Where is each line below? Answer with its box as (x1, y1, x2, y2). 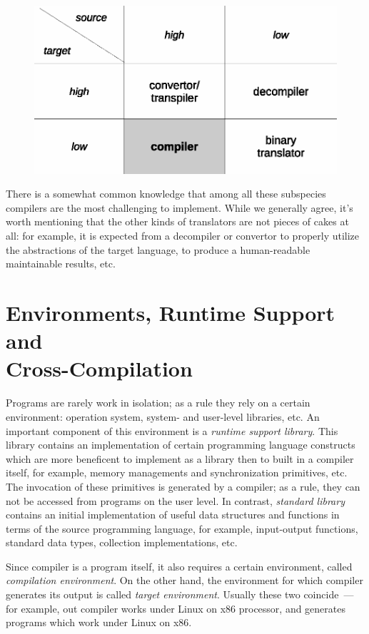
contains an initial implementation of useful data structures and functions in (6, 507, 340, 522)
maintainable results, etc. (6, 256, 116, 271)
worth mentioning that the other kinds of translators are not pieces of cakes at (6, 214, 349, 229)
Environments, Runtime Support (6, 298, 335, 327)
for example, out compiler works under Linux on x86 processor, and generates (6, 600, 345, 615)
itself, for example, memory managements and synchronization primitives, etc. (6, 465, 348, 480)
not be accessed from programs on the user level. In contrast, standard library (6, 493, 345, 508)
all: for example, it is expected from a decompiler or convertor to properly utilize (6, 228, 360, 243)
